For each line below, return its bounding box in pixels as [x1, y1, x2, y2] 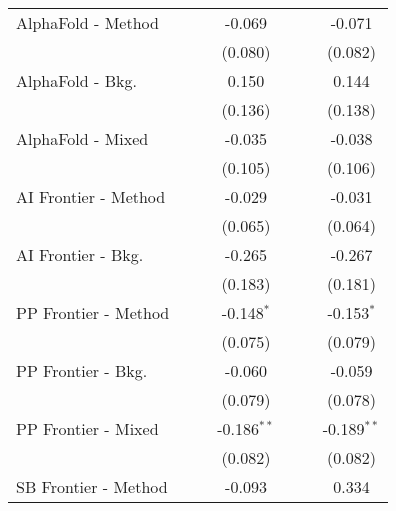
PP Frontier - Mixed [16, 417, 159, 440]
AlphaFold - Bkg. [16, 69, 137, 92]
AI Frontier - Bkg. [16, 243, 144, 266]
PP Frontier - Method [16, 301, 170, 324]
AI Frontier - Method [16, 185, 166, 208]
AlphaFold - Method [16, 11, 159, 34]
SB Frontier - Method [16, 475, 168, 498]
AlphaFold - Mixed [16, 127, 149, 150]
